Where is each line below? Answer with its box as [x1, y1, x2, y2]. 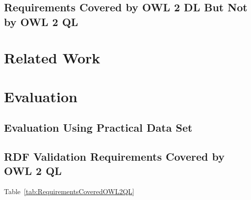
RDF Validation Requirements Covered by [4, 149, 225, 164]
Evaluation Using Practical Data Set [4, 120, 193, 135]
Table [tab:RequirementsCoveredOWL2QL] [4, 186, 134, 197]
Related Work [4, 48, 100, 68]
